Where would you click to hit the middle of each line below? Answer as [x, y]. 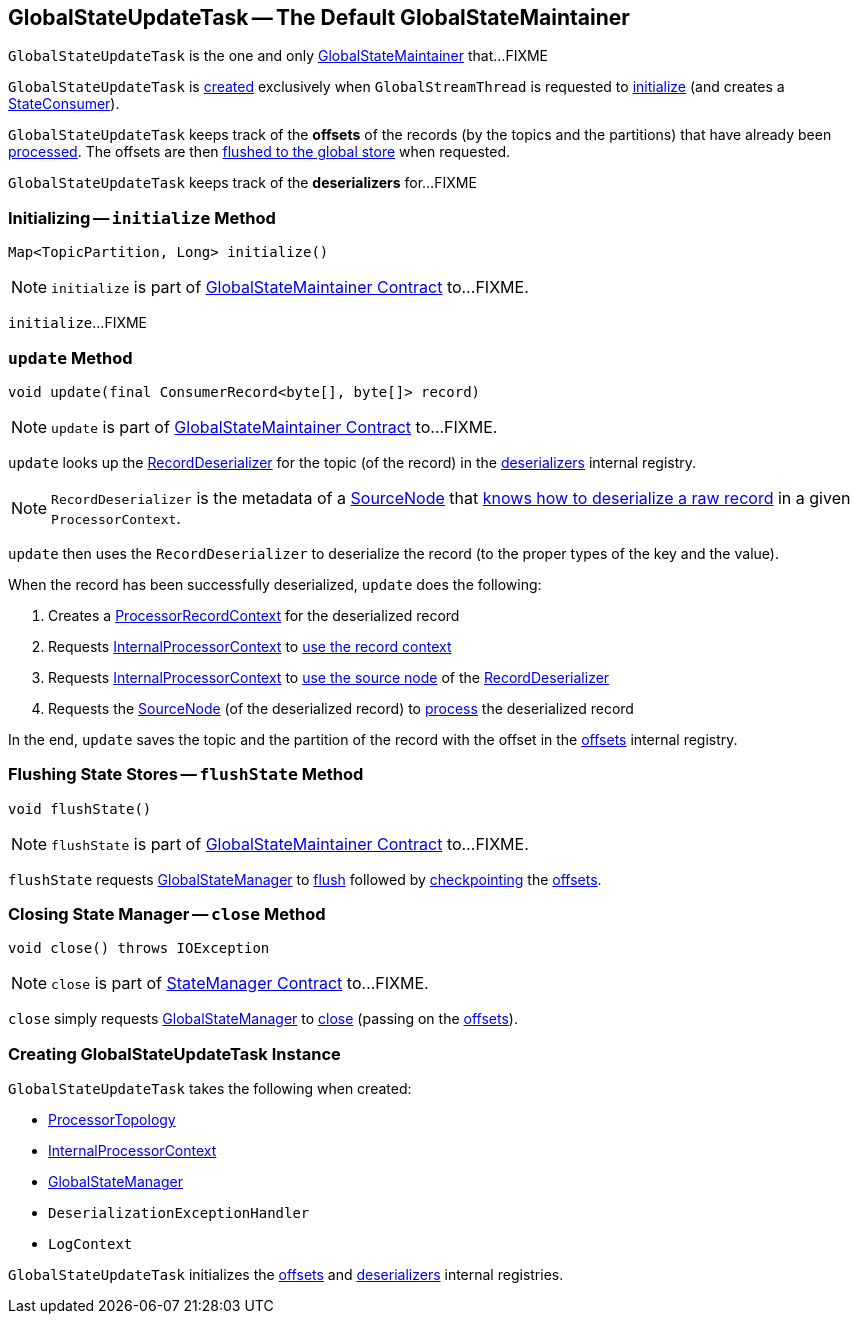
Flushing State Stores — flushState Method [186, 774]
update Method [70, 357]
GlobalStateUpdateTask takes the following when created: [210, 1089]
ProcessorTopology [112, 1120]
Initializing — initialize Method [142, 217]
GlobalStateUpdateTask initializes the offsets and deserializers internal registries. [286, 1275]
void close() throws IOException [139, 948]
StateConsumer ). [64, 104]
